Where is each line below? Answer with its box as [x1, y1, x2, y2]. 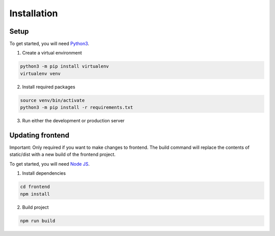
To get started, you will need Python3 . [9, 41, 89, 47]
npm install [20, 191, 50, 197]
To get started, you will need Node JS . [9, 161, 90, 167]
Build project [22, 204, 49, 210]
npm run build [20, 218, 56, 224]
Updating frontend [9, 130, 70, 140]
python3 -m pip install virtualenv [20, 64, 109, 69]
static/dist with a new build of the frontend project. [9, 151, 116, 158]
